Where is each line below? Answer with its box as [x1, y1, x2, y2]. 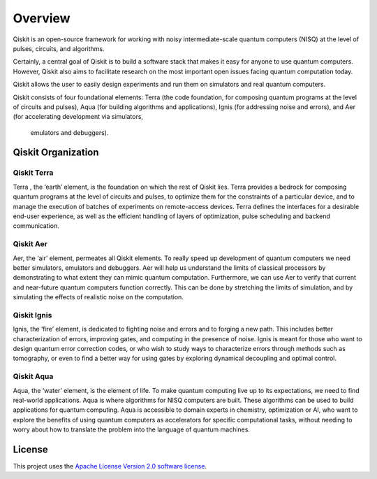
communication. [13, 222, 59, 230]
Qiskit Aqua [13, 371, 54, 381]
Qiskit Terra [13, 168, 54, 178]
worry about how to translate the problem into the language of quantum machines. [13, 425, 251, 434]
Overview [13, 10, 71, 26]
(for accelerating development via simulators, [13, 113, 143, 121]
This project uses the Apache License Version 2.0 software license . [13, 462, 207, 471]
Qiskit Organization [13, 147, 99, 159]
